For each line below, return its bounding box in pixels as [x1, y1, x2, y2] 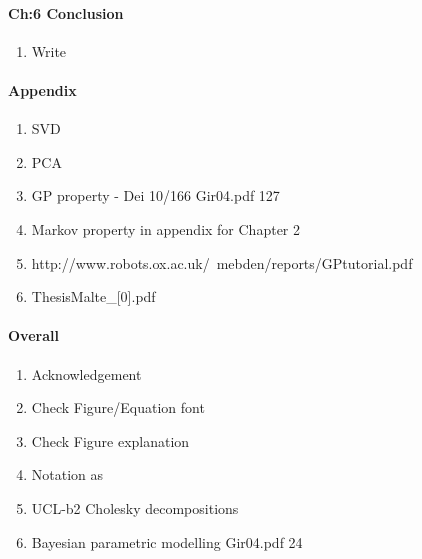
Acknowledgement [31, 363, 142, 384]
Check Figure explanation [31, 430, 190, 451]
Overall [8, 325, 59, 346]
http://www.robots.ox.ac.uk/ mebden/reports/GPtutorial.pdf [31, 252, 413, 273]
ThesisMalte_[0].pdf [31, 286, 156, 307]
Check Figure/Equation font [31, 397, 205, 418]
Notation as [31, 464, 104, 485]
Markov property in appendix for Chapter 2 [31, 218, 300, 239]
